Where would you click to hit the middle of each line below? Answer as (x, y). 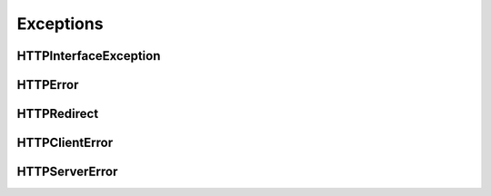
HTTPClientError (65, 143)
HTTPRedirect (58, 114)
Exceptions (60, 24)
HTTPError (48, 85)
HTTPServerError (67, 172)
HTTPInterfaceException (89, 56)
